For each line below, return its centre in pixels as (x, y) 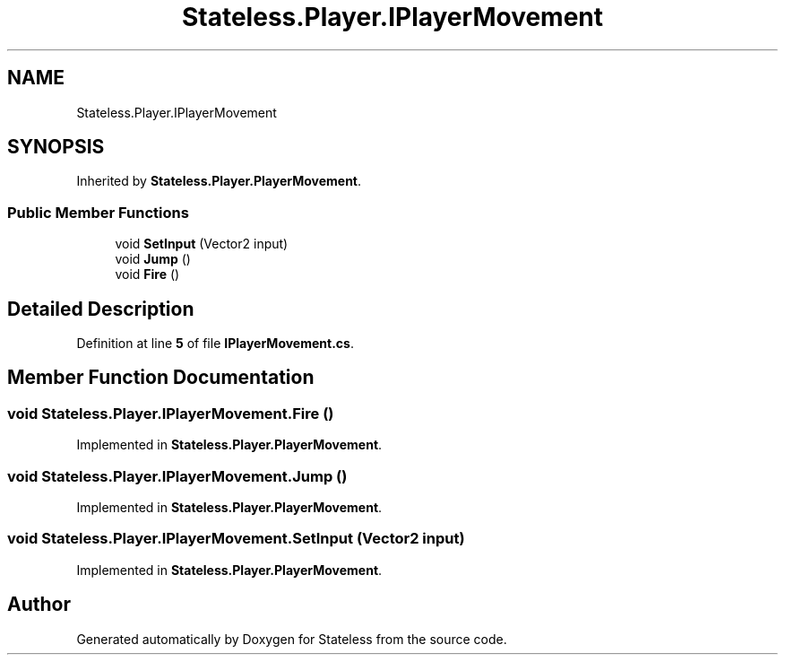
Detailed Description (101, 309)
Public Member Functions (98, 212)
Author (39, 605)
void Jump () (153, 259)
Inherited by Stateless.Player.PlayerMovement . (219, 181)
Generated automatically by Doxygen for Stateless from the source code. (292, 639)
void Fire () (147, 274)
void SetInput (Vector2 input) (202, 244)
